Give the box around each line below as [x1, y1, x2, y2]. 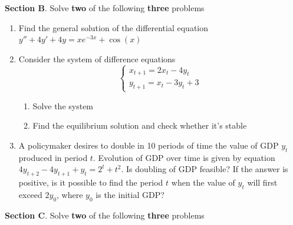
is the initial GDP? [96, 188, 164, 200]
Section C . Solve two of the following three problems [5, 209, 205, 221]
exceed [18, 188, 42, 200]
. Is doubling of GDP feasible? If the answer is [121, 163, 288, 175]
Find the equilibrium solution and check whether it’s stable [32, 119, 247, 132]
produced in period [18, 151, 88, 163]
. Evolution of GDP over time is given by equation [93, 151, 275, 163]
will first [247, 176, 278, 188]
